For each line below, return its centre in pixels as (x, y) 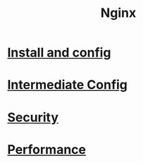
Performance (47, 149)
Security (33, 117)
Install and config (59, 53)
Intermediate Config (68, 85)
